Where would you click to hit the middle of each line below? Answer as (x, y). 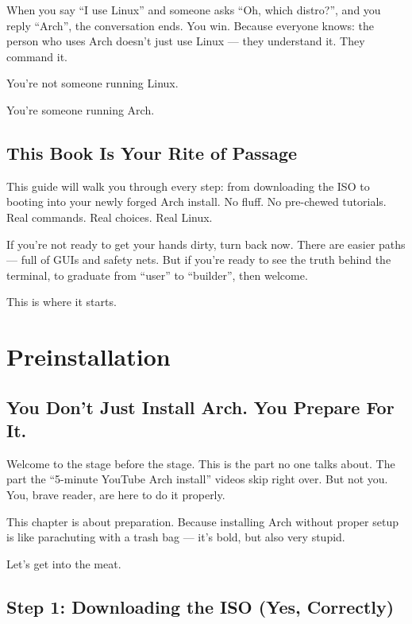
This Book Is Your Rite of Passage (152, 152)
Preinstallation (89, 357)
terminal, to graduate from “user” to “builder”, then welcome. (157, 275)
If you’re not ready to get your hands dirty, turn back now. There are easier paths (206, 244)
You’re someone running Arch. (81, 109)
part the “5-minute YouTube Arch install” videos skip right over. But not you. (197, 479)
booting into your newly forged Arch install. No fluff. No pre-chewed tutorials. (196, 202)
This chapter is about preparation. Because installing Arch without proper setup (202, 521)
